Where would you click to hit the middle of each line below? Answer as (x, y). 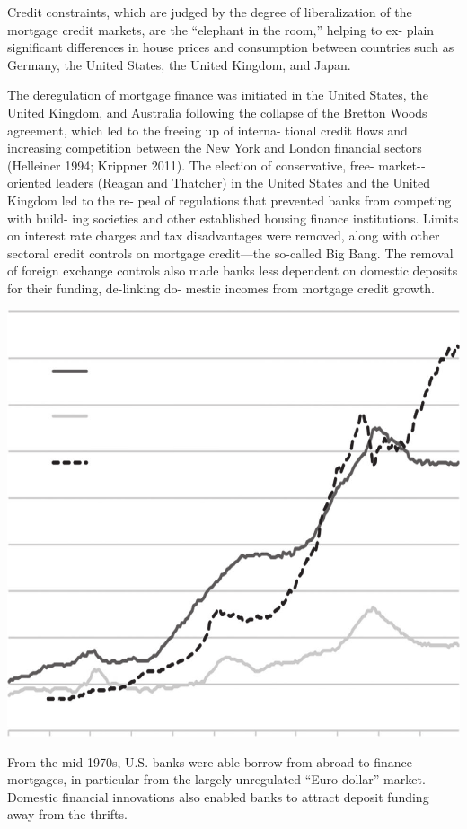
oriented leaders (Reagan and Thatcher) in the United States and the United (219, 183)
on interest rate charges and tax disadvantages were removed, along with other (224, 236)
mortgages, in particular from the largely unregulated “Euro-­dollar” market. (216, 779)
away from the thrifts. (67, 814)
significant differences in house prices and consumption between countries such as (231, 47)
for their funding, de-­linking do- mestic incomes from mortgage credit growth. (221, 288)
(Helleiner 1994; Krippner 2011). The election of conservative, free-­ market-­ (216, 165)
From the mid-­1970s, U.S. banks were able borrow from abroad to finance (210, 761)
